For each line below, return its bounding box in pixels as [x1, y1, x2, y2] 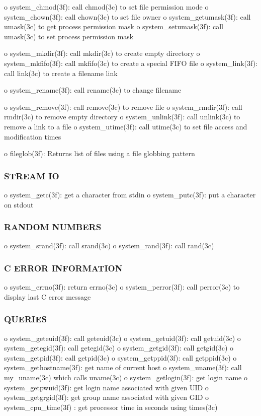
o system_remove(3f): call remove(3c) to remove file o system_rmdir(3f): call [4, 101, 242, 112]
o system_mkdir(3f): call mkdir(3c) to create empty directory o [4, 48, 200, 58]
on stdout [4, 199, 34, 210]
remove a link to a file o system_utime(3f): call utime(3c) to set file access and [4, 121, 247, 131]
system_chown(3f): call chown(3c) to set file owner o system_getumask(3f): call [4, 11, 251, 22]
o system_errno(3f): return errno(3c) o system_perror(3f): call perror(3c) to [4, 282, 240, 292]
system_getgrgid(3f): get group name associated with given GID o [4, 392, 209, 402]
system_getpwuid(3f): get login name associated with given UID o [4, 382, 209, 392]
